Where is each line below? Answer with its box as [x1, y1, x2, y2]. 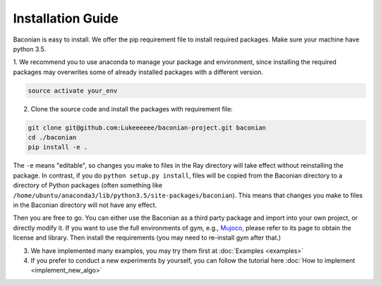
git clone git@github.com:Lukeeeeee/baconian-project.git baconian [28, 123, 267, 132]
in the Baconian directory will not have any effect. [13, 201, 157, 209]
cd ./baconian [28, 134, 77, 142]
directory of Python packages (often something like [13, 181, 162, 189]
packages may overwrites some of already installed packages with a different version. [13, 68, 264, 76]
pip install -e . [28, 143, 88, 151]
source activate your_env [28, 87, 118, 94]
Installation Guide [13, 11, 119, 26]
